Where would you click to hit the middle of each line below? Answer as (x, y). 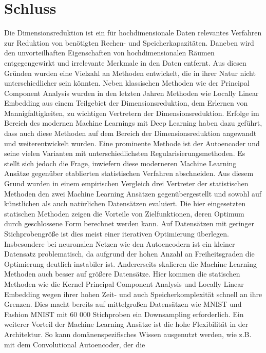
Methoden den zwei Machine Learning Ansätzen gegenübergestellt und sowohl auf (133, 193)
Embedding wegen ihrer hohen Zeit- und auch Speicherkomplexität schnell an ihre (133, 294)
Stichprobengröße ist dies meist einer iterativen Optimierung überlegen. (117, 233)
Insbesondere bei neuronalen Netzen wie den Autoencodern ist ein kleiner (120, 243)
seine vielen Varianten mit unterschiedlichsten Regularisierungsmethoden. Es (125, 153)
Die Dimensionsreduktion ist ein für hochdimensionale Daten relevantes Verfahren (133, 33)
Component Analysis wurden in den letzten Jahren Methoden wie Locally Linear (131, 93)
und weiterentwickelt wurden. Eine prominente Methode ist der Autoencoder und (132, 143)
